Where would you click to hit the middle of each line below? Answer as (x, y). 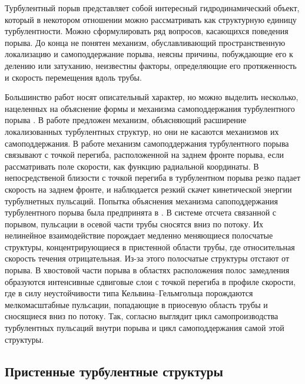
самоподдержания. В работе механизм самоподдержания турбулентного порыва (147, 143)
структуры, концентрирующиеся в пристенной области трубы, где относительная (150, 246)
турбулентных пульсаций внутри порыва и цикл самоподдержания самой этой (145, 328)
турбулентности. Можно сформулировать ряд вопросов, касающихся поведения (147, 31)
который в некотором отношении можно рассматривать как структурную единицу (151, 19)
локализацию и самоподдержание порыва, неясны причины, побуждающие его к (149, 54)
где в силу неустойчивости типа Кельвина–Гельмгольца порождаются (129, 293)
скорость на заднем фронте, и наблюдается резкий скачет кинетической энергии (148, 189)
